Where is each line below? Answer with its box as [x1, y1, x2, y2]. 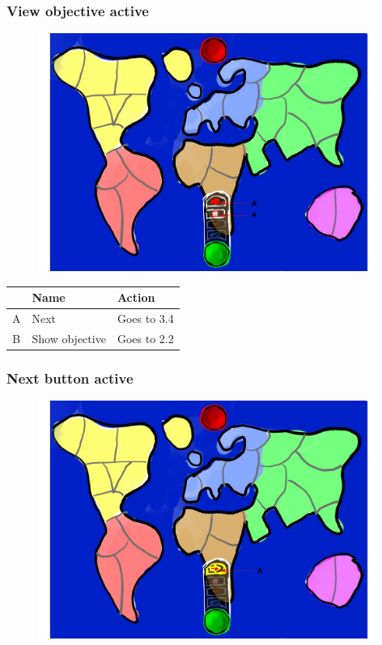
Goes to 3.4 [117, 309, 174, 326]
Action [117, 289, 155, 306]
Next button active [6, 367, 134, 388]
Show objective [32, 329, 106, 346]
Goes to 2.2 [117, 329, 174, 346]
